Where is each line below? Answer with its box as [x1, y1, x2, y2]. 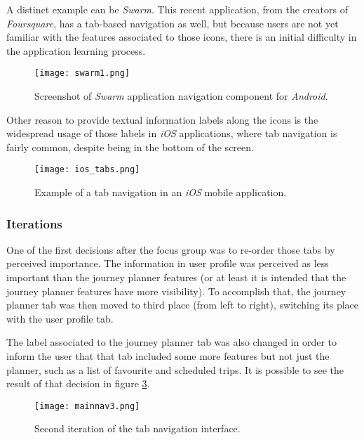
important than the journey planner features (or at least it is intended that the [6, 270, 346, 285]
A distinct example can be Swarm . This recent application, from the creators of [6, 2, 348, 16]
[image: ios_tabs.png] [34, 164, 140, 175]
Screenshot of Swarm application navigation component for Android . [34, 89, 328, 103]
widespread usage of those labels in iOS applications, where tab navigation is [6, 126, 337, 141]
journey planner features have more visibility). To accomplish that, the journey [6, 283, 346, 298]
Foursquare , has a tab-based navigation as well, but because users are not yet [6, 15, 339, 30]
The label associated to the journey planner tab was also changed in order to [6, 335, 337, 349]
